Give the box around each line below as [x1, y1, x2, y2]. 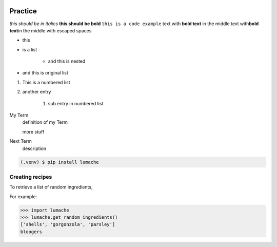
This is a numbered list [22, 79, 70, 85]
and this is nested [48, 58, 86, 64]
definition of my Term [22, 119, 68, 125]
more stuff [22, 128, 45, 135]
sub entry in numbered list [48, 100, 104, 106]
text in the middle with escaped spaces [9, 27, 92, 33]
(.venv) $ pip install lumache [20, 159, 100, 165]
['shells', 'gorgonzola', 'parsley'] [20, 221, 115, 227]
